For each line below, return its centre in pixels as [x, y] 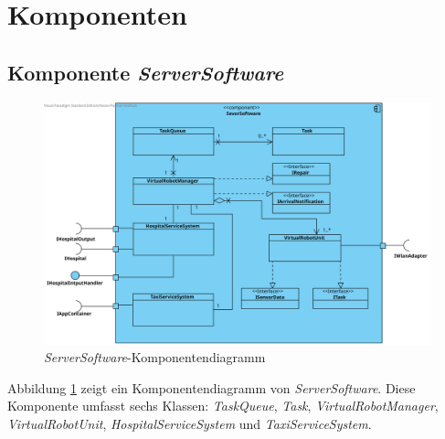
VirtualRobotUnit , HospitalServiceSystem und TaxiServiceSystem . [190, 423]
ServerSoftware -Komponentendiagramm [155, 357]
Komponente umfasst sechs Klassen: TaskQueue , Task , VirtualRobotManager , [223, 406]
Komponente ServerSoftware [146, 72]
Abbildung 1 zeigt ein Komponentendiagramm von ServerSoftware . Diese [212, 387]
